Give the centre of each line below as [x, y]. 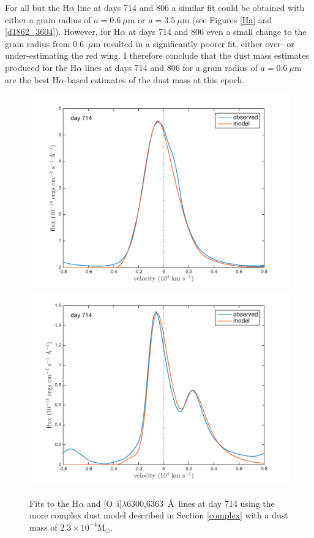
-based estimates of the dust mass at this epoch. [154, 79]
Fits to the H [54, 503]
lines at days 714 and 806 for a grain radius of [171, 67]
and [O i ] [104, 503]
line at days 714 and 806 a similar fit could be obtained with [191, 7]
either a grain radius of [48, 19]
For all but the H [37, 7]
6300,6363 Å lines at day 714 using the [201, 503]
